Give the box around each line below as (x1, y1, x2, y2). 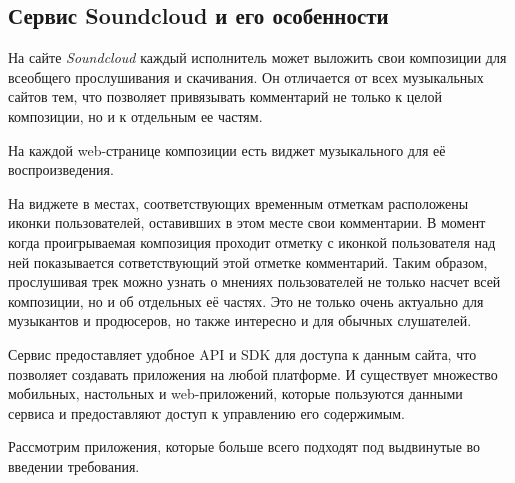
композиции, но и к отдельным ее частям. (8, 105, 263, 126)
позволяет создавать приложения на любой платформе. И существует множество (8, 363, 498, 384)
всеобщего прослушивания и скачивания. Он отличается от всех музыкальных (8, 66, 484, 87)
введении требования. (8, 455, 140, 476)
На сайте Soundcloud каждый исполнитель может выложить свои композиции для (8, 47, 507, 68)
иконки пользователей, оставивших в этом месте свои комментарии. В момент (8, 212, 486, 233)
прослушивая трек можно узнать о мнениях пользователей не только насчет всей (8, 271, 501, 292)
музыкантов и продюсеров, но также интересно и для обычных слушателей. (8, 310, 472, 331)
